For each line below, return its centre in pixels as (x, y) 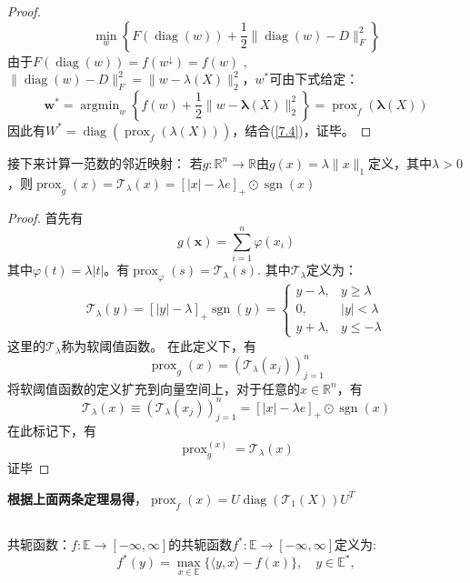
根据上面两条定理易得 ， (77, 498)
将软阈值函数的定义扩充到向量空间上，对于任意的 (154, 388)
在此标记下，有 (52, 431)
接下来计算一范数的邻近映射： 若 (105, 162)
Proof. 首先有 (45, 217)
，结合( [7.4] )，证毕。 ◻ (302, 130)
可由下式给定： (314, 79)
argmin (100, 105)
